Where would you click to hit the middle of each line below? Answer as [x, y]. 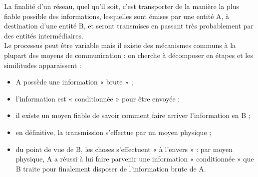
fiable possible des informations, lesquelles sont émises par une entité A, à [117, 16]
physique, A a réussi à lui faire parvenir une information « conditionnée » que [135, 159]
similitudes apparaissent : [43, 65]
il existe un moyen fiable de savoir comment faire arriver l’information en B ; [133, 115]
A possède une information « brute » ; [74, 82]
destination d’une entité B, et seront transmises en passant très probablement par [129, 26]
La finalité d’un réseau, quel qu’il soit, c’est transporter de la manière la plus [122, 6]
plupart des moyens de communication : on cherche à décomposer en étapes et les [129, 55]
